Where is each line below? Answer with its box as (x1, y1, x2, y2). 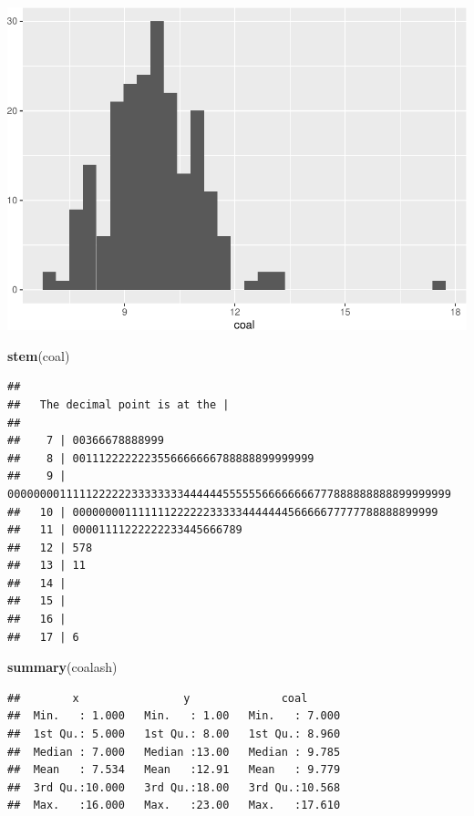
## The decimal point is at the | (7, 398, 230, 411)
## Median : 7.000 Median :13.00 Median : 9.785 (7, 745, 341, 759)
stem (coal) (7, 346, 70, 365)
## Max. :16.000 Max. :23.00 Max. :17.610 (7, 799, 341, 812)
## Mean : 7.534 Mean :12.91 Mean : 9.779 (7, 763, 341, 777)
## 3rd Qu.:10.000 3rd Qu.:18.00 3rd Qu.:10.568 (7, 780, 341, 794)
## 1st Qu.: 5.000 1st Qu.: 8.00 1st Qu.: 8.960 (7, 728, 341, 741)
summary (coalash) (7, 657, 118, 677)
